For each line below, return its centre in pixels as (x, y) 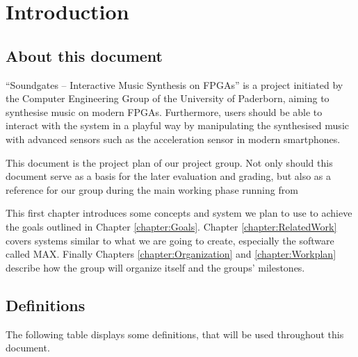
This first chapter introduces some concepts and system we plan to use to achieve (179, 213)
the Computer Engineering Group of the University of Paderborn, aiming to (168, 98)
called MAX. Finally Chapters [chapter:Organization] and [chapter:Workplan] (171, 254)
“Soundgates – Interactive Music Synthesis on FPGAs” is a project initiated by (174, 84)
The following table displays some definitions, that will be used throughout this (175, 334)
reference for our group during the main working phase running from (152, 189)
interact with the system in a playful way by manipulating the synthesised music (177, 125)
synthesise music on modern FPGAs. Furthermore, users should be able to (164, 111)
